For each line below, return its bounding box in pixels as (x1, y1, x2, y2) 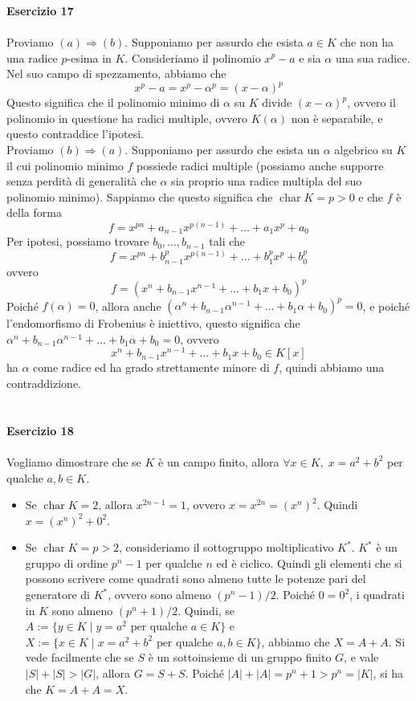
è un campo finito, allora (158, 453, 279, 470)
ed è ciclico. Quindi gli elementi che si (216, 554, 402, 571)
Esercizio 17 (6, 2, 74, 18)
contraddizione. (6, 374, 82, 391)
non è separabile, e (291, 109, 383, 126)
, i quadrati (349, 586, 405, 603)
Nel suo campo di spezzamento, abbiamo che (6, 65, 226, 82)
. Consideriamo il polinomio (124, 49, 261, 66)
